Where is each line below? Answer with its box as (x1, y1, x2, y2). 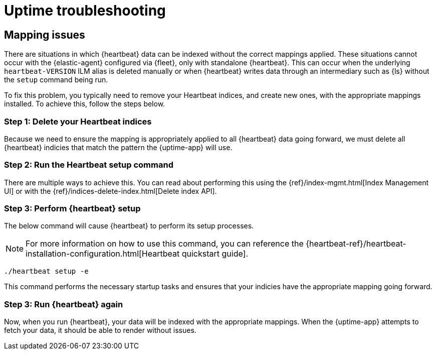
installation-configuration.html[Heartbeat (26, 249, 180, 259)
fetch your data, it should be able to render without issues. (4, 326, 196, 335)
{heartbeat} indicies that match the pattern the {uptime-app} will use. (4, 143, 233, 152)
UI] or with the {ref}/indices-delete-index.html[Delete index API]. (4, 186, 217, 195)
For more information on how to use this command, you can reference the (26, 239, 304, 249)
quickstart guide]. (181, 249, 249, 259)
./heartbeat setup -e (4, 267, 89, 276)
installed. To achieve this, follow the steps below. (4, 99, 165, 108)
